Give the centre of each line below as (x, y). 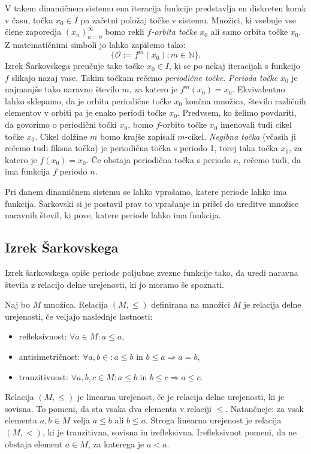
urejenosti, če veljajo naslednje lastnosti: (79, 316)
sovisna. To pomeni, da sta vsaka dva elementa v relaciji (108, 408)
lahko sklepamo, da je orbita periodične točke (88, 100)
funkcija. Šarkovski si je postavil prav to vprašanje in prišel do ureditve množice (152, 203)
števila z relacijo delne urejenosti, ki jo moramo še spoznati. (114, 284)
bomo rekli (125, 31)
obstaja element (34, 444)
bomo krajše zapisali (137, 136)
